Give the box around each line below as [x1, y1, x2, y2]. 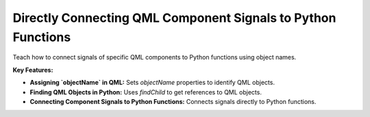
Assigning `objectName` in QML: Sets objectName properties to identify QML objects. [29, 79, 275, 87]
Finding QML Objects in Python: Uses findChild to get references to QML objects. [29, 88, 262, 96]
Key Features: [12, 66, 53, 74]
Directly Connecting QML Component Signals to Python [12, 10, 336, 25]
